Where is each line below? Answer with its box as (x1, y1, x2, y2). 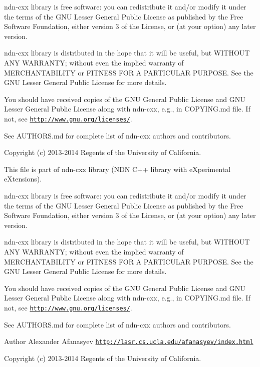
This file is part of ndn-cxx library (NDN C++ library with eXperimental (4, 163, 231, 174)
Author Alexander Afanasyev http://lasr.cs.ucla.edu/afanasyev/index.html (4, 336, 253, 346)
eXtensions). (4, 173, 42, 184)
